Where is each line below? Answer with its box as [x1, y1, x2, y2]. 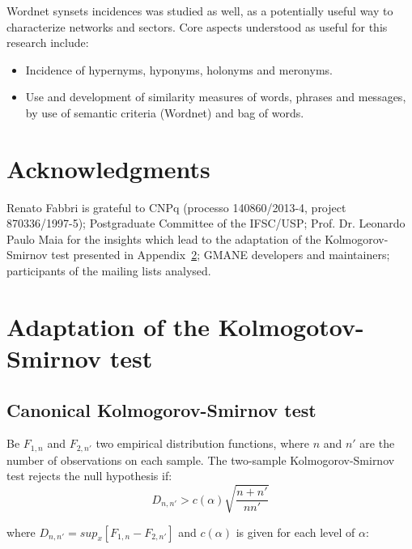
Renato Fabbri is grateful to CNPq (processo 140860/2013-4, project [6, 198, 346, 215]
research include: [6, 34, 89, 51]
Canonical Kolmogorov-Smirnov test [6, 397, 316, 422]
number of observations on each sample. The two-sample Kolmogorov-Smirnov [6, 451, 395, 468]
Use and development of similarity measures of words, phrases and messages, [25, 88, 406, 105]
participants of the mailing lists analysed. [6, 262, 211, 279]
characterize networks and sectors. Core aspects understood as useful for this [6, 18, 388, 35]
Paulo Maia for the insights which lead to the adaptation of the [6, 230, 321, 247]
